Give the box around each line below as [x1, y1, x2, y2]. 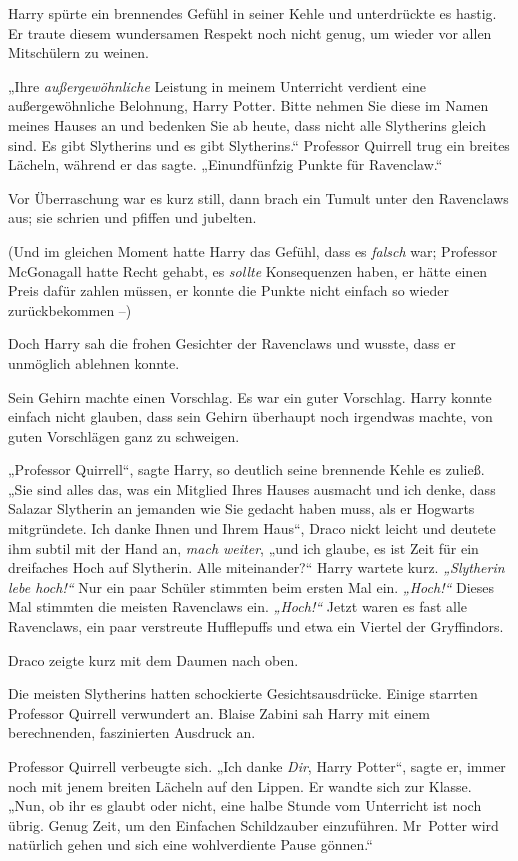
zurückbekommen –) [8, 299, 132, 320]
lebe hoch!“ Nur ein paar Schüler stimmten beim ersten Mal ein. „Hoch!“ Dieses [8, 576, 495, 597]
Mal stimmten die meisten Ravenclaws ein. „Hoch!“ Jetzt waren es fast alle [8, 596, 468, 617]
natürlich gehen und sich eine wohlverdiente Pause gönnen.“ [8, 834, 373, 855]
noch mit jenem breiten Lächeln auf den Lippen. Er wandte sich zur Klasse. [8, 775, 472, 796]
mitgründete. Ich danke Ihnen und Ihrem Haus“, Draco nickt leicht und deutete [8, 518, 496, 539]
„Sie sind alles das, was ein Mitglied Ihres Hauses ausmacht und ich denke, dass [8, 478, 496, 499]
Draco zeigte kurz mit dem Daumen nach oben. [8, 649, 299, 670]
